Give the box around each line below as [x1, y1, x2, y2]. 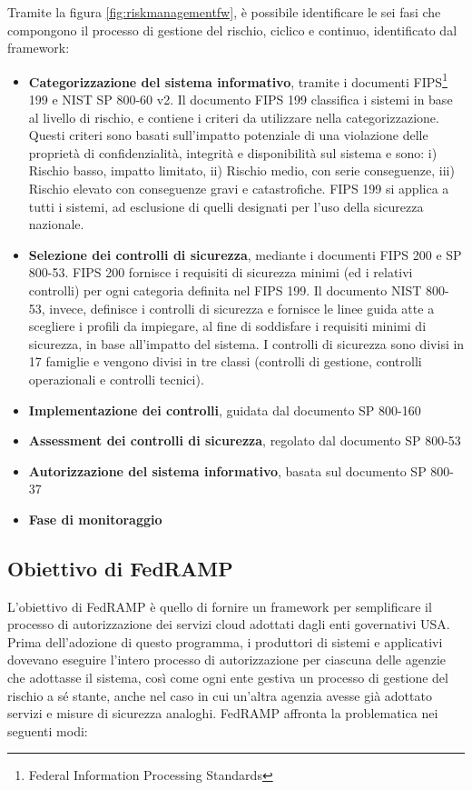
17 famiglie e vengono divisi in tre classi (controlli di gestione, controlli [28, 352, 422, 371]
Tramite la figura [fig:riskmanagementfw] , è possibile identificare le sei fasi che [7, 3, 441, 21]
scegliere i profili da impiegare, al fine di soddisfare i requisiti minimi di [28, 316, 427, 335]
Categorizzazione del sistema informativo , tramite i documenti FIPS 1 [28, 69, 447, 91]
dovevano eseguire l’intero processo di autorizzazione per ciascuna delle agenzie [7, 650, 447, 669]
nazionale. [28, 215, 84, 234]
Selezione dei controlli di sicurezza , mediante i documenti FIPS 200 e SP [28, 245, 462, 264]
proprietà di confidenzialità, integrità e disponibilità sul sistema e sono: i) [28, 143, 438, 162]
